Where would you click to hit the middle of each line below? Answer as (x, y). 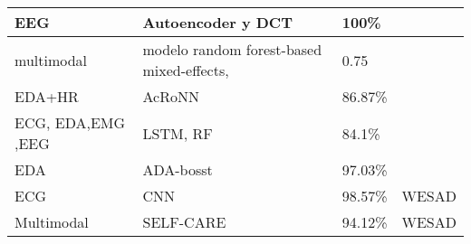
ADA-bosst (178, 169)
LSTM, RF (178, 133)
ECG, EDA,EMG (70, 122)
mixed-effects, (186, 70)
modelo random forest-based (232, 49)
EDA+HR (47, 96)
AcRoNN (171, 96)
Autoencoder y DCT (217, 22)
